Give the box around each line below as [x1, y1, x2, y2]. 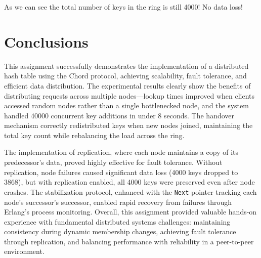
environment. [4, 246, 45, 256]
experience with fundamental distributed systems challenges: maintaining [4, 216, 231, 227]
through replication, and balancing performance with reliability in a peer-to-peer [4, 236, 254, 246]
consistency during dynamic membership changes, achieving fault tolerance [4, 226, 236, 237]
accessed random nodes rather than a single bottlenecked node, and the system [4, 100, 249, 111]
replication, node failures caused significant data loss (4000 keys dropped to [4, 166, 238, 177]
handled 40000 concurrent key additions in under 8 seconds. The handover [4, 110, 235, 120]
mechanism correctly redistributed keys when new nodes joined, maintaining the [4, 120, 253, 131]
